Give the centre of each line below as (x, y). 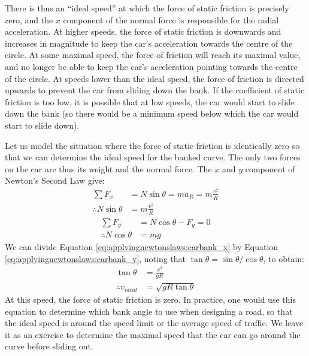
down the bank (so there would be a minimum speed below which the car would (152, 113)
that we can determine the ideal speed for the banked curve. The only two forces (153, 157)
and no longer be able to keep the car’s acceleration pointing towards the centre (151, 66)
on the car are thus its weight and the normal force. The (108, 168)
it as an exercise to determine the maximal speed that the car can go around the (153, 334)
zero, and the (29, 19)
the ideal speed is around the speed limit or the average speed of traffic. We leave (154, 323)
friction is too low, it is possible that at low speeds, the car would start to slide (150, 101)
